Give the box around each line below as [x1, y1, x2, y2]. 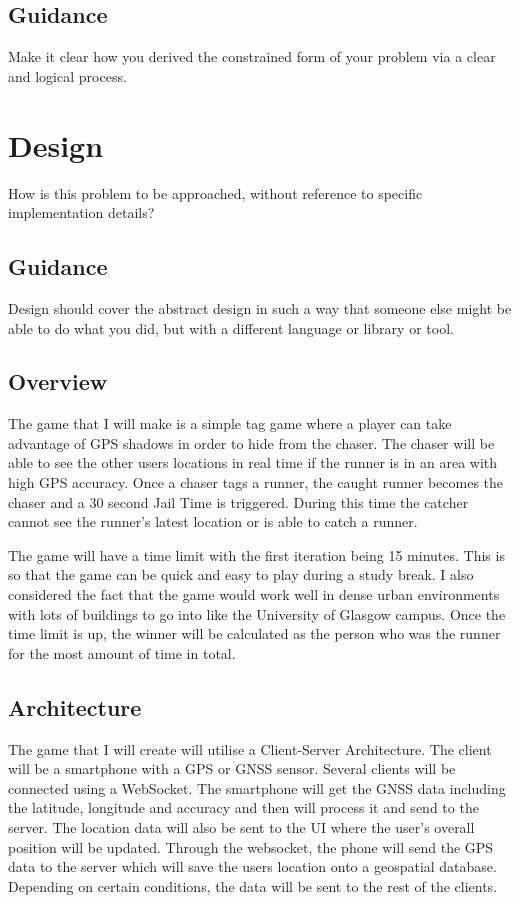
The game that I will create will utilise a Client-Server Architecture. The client [8, 738, 492, 759]
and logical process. [8, 65, 127, 86]
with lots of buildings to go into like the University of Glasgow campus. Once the [8, 603, 506, 624]
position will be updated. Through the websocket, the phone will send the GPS [8, 836, 494, 857]
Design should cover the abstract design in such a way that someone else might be [8, 297, 512, 318]
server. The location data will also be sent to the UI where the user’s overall [8, 817, 475, 837]
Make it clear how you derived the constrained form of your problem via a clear [8, 46, 496, 67]
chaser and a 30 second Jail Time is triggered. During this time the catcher [8, 491, 469, 512]
